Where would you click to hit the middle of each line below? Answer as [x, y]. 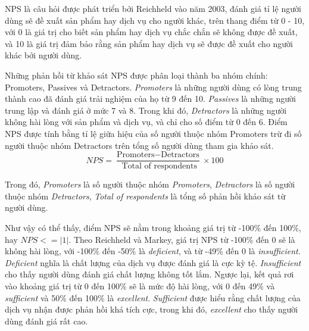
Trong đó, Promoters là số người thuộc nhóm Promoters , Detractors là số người [150, 184]
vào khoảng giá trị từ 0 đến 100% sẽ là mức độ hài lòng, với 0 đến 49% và [140, 285]
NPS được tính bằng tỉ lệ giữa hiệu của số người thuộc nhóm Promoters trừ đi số [153, 133]
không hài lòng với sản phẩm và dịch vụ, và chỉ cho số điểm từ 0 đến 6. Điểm [146, 122]
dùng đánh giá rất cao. [46, 321]
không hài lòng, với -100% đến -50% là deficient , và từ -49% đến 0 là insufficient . [153, 251]
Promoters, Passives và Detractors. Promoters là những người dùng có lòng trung [153, 87]
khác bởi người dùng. [43, 55]
